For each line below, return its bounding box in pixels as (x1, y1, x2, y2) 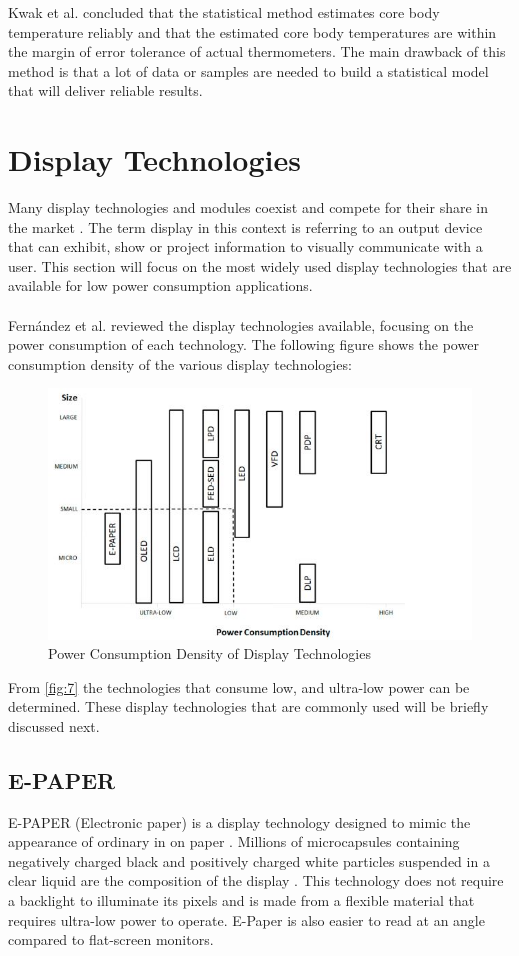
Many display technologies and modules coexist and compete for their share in (8, 197, 489, 218)
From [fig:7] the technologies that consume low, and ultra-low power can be (8, 676, 470, 697)
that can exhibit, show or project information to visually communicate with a (8, 236, 483, 257)
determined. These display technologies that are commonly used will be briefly (8, 696, 489, 717)
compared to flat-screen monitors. (8, 929, 214, 950)
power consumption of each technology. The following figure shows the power (8, 334, 479, 355)
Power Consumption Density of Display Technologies (48, 643, 371, 664)
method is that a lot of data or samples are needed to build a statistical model (8, 60, 489, 81)
